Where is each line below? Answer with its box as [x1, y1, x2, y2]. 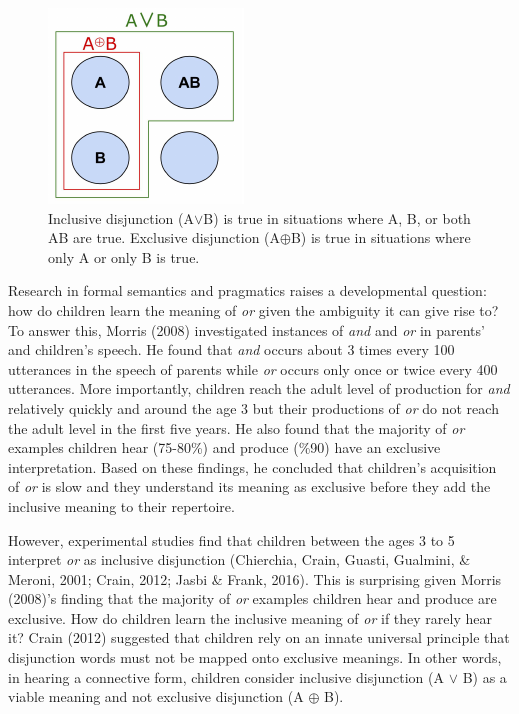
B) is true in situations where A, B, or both [203, 207, 471, 228]
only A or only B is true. [48, 246, 200, 267]
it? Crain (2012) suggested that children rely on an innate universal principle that [8, 627, 510, 648]
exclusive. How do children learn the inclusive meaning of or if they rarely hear [8, 607, 492, 628]
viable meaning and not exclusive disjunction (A [8, 686, 304, 707]
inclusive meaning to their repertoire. [8, 495, 235, 516]
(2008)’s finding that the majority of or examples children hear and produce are [8, 588, 497, 609]
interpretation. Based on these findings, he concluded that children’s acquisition [8, 456, 497, 477]
